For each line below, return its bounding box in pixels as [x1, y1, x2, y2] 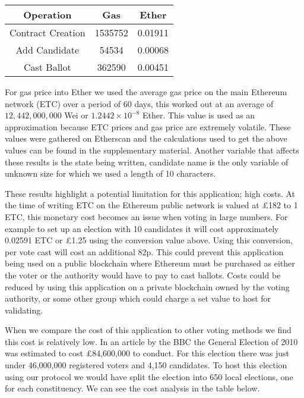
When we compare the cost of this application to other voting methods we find [5, 324, 292, 336]
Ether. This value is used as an [142, 109, 255, 121]
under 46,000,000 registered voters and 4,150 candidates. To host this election [5, 359, 287, 371]
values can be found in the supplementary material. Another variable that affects [5, 143, 299, 156]
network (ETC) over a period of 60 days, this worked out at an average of [5, 97, 274, 109]
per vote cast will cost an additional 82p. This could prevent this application [5, 245, 284, 258]
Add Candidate [15, 43, 80, 57]
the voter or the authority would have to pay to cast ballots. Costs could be [5, 268, 281, 281]
